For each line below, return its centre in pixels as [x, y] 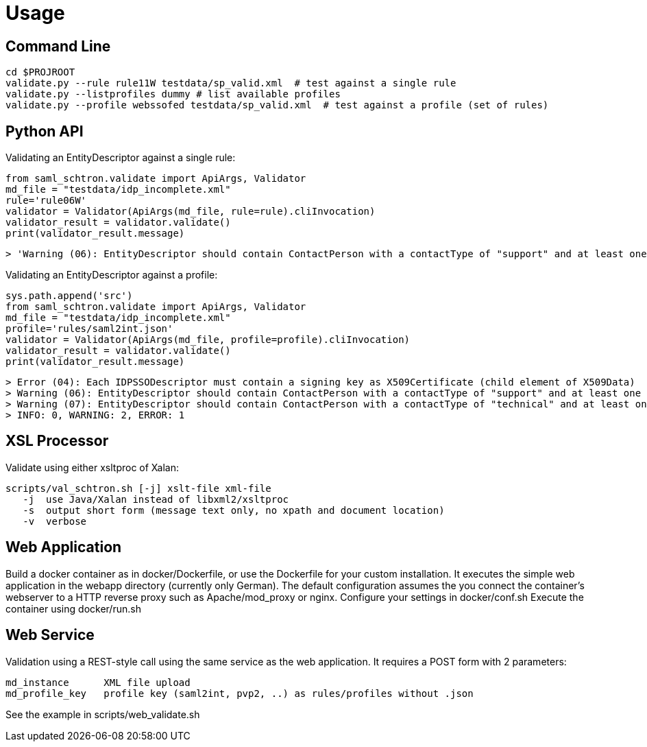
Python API [45, 131]
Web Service [50, 635]
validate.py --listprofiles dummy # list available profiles [173, 94]
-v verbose [55, 521]
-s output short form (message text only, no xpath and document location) [234, 510]
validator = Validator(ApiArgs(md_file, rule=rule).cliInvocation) [191, 212]
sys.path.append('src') [69, 296]
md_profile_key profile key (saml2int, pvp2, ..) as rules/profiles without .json [240, 693]
